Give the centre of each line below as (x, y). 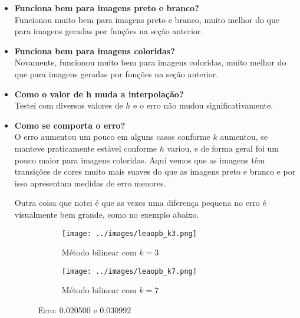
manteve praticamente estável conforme (86, 148)
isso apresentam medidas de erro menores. (90, 183)
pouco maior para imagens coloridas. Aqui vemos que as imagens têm (140, 160)
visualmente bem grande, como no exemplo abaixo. (107, 214)
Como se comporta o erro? (70, 125)
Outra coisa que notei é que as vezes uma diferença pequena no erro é (140, 203)
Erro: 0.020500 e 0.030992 (85, 310)
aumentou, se (244, 137)
